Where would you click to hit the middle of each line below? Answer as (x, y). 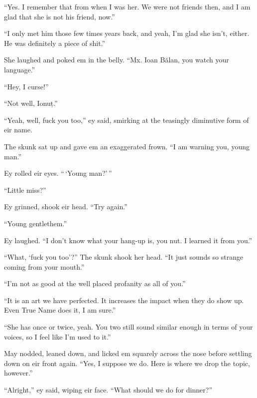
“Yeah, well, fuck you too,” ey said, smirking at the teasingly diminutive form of (127, 120)
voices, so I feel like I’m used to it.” (58, 336)
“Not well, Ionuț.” (31, 103)
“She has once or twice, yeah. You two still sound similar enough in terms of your (128, 327)
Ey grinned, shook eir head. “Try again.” (66, 206)
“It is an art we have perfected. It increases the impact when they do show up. (124, 300)
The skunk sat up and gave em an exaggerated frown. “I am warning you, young (127, 146)
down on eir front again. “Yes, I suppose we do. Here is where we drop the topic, (127, 363)
